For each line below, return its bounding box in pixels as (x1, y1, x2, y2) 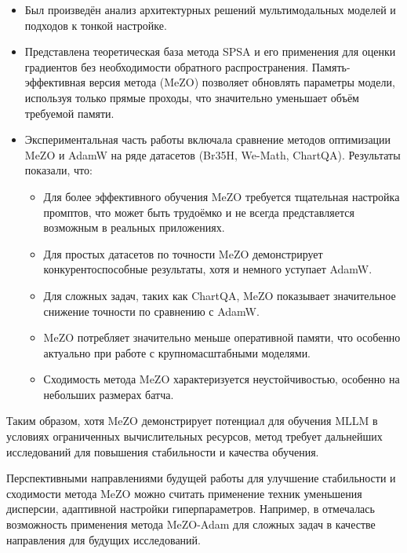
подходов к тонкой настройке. (24, 16, 167, 33)
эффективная (24, 74, 85, 90)
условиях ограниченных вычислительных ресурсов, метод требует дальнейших (6, 428, 383, 445)
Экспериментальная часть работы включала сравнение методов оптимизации (24, 131, 391, 148)
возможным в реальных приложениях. (43, 219, 225, 236)
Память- (311, 58, 351, 75)
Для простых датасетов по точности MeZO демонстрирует (43, 245, 323, 262)
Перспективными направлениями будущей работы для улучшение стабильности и (6, 470, 396, 486)
